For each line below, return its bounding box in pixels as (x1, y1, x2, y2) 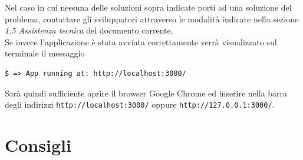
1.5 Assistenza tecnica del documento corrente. (5, 24, 173, 36)
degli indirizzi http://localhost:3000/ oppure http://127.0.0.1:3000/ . (5, 98, 275, 111)
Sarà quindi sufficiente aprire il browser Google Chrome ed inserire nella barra (5, 86, 288, 99)
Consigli (5, 133, 71, 156)
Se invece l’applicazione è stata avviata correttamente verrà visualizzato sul (5, 35, 277, 48)
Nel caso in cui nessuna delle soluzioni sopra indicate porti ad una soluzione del (5, 1, 292, 13)
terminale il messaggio (5, 47, 85, 59)
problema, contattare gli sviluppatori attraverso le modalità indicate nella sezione (5, 12, 299, 25)
